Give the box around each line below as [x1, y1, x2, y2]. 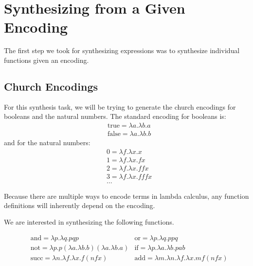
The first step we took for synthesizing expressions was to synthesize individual [4, 45, 240, 56]
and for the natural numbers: [4, 137, 90, 147]
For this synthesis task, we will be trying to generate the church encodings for [4, 101, 236, 112]
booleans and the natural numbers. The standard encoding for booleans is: [4, 111, 226, 121]
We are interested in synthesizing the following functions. [4, 216, 174, 227]
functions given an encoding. [4, 55, 89, 65]
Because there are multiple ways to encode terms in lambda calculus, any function [4, 190, 249, 201]
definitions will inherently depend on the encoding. [4, 200, 155, 210]
